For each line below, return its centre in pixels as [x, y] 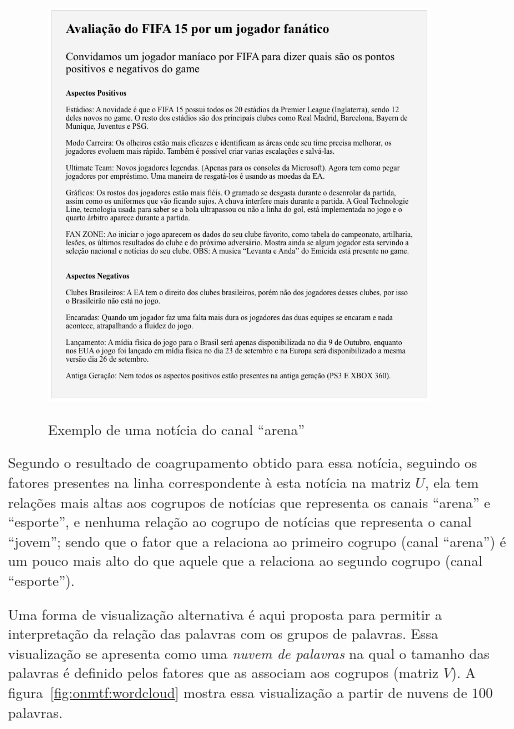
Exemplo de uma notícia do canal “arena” [176, 428]
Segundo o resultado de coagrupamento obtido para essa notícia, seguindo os [243, 462]
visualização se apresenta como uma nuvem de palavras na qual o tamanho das [249, 652]
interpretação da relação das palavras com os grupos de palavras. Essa [223, 633]
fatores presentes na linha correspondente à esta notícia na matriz [209, 482]
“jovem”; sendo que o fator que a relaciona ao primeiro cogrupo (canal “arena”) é [257, 540]
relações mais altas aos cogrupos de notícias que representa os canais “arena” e [249, 501]
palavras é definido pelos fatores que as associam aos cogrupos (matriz [223, 672]
